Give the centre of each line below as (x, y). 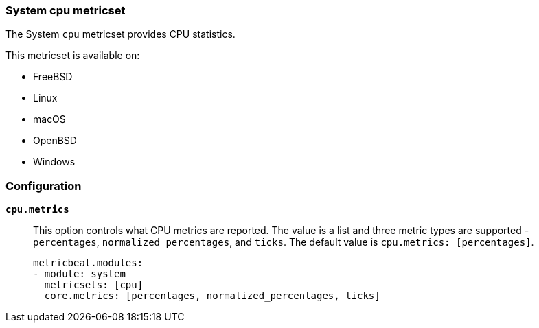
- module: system (79, 274)
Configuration (44, 186)
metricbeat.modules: (88, 263)
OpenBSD (55, 141)
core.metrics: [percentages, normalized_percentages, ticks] (212, 296)
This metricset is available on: (73, 56)
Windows (54, 162)
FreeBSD (53, 77)
